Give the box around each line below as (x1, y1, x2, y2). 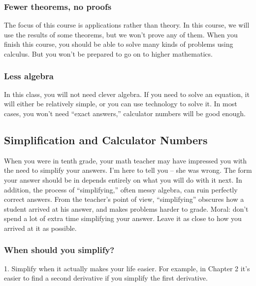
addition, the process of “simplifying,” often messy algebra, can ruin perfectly (4, 184, 238, 194)
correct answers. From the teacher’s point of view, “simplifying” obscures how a (4, 194, 244, 204)
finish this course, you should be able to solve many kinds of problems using (4, 39, 233, 49)
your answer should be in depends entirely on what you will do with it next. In (4, 174, 242, 185)
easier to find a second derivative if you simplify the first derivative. (4, 273, 208, 283)
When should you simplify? (4, 244, 115, 256)
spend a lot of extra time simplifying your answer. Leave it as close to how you (4, 213, 242, 223)
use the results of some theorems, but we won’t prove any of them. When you (4, 29, 238, 39)
